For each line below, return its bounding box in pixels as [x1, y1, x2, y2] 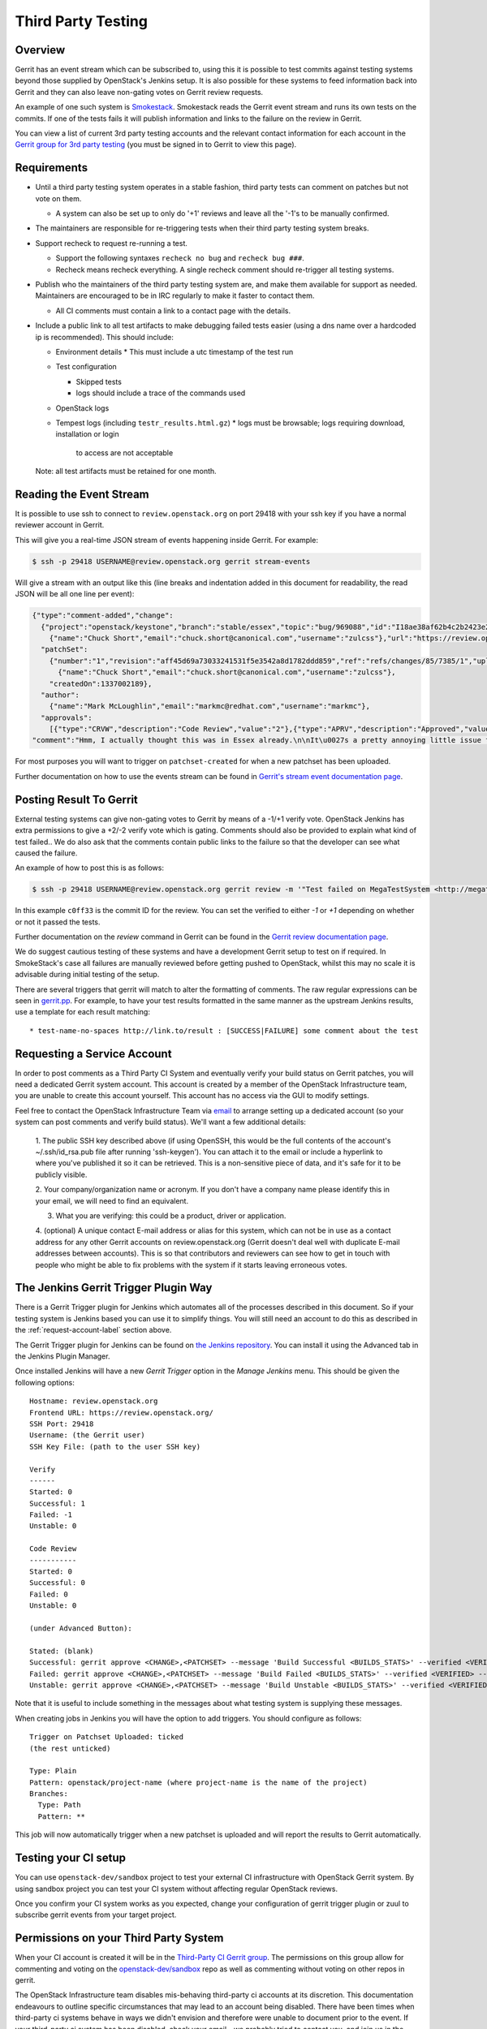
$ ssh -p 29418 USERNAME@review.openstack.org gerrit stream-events [32, 557, 311, 566]
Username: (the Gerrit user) [29, 1431, 145, 1440]
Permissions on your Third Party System [15, 1932, 224, 1945]
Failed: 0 [29, 1589, 68, 1599]
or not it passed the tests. [15, 917, 101, 927]
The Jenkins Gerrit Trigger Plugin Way [15, 1281, 213, 1295]
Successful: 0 [29, 1579, 85, 1587]
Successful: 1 [29, 1498, 85, 1508]
